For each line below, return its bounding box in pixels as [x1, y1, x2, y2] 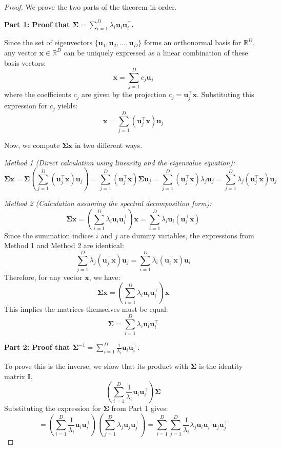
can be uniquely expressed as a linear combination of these [64, 47, 248, 58]
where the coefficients [4, 89, 71, 100]
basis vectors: [4, 57, 46, 68]
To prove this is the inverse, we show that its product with [4, 360, 189, 371]
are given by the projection [81, 89, 166, 100]
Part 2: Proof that [4, 342, 70, 352]
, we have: [89, 271, 121, 282]
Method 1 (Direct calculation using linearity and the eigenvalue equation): [4, 157, 235, 167]
